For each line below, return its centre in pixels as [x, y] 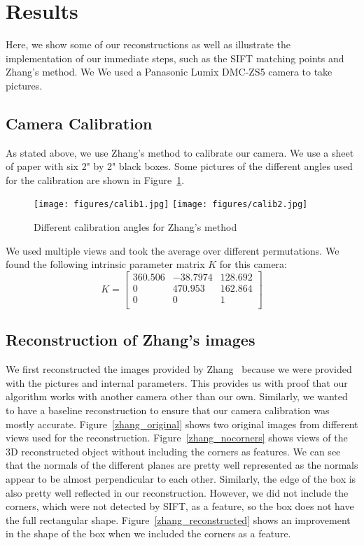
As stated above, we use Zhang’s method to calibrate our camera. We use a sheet [180, 152]
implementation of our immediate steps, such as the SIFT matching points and [175, 58]
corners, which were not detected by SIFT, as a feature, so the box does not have [180, 506]
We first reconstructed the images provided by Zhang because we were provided [179, 369]
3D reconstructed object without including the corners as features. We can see [173, 451]
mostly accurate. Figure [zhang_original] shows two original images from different [182, 424]
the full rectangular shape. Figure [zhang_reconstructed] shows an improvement [178, 519]
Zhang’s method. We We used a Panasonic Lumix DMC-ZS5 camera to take [169, 72]
